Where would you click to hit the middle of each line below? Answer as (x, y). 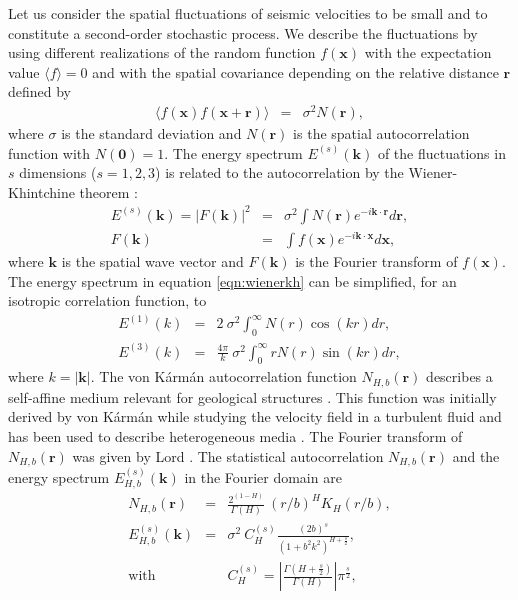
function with (49, 152)
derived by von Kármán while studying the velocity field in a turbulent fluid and (255, 416)
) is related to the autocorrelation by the (279, 172)
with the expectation (428, 52)
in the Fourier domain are (263, 476)
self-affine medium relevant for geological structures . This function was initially (252, 396)
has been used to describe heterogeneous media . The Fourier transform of (235, 436)
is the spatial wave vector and (152, 261)
